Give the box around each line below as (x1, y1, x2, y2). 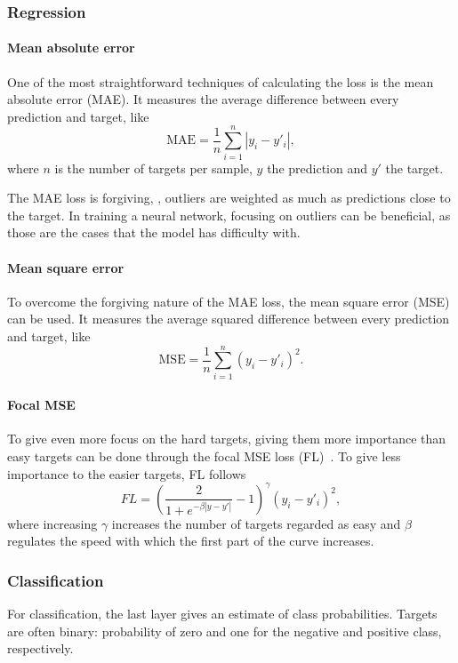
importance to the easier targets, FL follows (7, 464, 246, 483)
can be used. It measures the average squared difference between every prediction (7, 309, 450, 328)
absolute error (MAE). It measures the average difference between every (7, 90, 399, 108)
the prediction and (267, 158, 367, 177)
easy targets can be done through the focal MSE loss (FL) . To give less (7, 447, 401, 466)
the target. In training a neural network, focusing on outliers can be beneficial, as (7, 205, 451, 224)
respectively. (7, 639, 74, 658)
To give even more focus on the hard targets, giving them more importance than (7, 429, 446, 448)
